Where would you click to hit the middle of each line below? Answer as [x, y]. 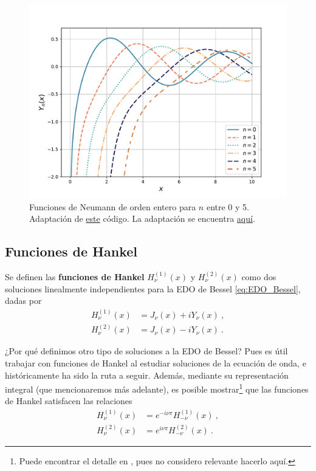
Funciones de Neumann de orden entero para [113, 206]
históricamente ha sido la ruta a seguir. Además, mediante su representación [147, 375]
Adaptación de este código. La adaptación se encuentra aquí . [142, 218]
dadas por [23, 301]
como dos [259, 276]
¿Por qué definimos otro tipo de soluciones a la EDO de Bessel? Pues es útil [146, 351]
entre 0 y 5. [228, 206]
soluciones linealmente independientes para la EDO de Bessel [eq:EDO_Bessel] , [153, 288]
